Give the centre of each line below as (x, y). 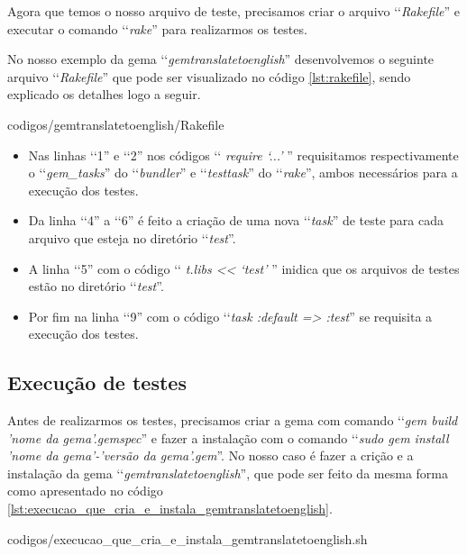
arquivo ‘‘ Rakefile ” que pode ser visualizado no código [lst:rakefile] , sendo (209, 76)
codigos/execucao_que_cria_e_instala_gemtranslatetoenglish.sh (188, 538)
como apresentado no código (85, 491)
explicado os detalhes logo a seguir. (104, 94)
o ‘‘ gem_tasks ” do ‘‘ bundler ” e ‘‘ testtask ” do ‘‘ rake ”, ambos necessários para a (243, 173)
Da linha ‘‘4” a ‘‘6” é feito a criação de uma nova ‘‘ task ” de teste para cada (236, 220)
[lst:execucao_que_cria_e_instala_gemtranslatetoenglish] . (170, 509)
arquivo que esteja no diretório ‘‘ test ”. (132, 237)
